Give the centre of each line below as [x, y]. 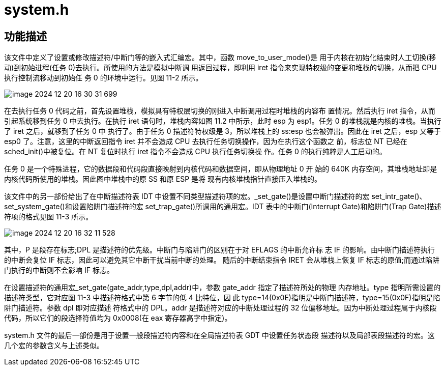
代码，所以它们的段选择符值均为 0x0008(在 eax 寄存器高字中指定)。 [118, 318]
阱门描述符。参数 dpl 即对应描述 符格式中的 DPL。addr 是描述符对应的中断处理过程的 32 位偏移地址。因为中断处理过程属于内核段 [220, 308]
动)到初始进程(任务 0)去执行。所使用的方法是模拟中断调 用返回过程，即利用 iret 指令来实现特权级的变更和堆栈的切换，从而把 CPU [220, 68]
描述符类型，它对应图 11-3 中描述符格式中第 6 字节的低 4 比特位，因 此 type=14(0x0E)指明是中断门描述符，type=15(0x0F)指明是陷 [222, 298]
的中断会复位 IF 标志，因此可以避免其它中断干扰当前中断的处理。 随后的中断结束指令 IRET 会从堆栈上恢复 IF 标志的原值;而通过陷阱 [222, 260]
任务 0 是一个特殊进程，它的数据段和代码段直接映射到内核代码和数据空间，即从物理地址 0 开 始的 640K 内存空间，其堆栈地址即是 [221, 169]
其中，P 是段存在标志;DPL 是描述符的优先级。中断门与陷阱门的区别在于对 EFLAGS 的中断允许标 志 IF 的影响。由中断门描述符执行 [219, 250]
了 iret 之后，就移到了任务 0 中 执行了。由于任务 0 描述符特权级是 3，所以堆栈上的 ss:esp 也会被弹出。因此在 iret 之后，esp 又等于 [222, 131]
